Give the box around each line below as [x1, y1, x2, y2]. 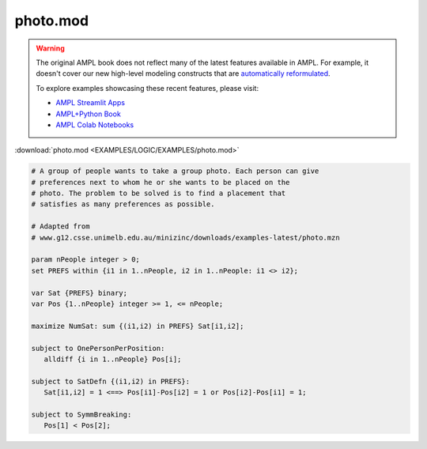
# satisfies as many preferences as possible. [31, 200, 215, 209]
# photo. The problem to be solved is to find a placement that [31, 189, 286, 198]
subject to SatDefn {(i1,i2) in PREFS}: [31, 376, 190, 386]
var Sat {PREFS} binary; [31, 289, 128, 297]
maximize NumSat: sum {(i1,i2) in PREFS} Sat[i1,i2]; [31, 321, 244, 330]
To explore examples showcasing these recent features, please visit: [36, 83, 259, 92]
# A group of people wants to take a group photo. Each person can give [31, 167, 319, 175]
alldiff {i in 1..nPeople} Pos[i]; [43, 354, 182, 364]
